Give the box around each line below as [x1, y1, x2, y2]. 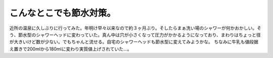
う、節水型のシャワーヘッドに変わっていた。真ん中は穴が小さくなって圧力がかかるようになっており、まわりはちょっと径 [9, 31, 261, 37]
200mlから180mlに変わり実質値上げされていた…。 [27, 45, 132, 52]
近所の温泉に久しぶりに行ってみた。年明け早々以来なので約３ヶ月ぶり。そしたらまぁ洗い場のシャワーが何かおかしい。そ [9, 25, 262, 31]
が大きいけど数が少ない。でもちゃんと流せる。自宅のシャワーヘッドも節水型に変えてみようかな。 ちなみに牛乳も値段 [9, 39, 254, 45]
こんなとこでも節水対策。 [9, 7, 116, 18]
